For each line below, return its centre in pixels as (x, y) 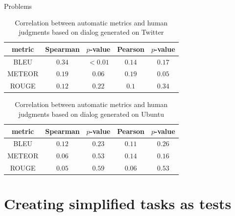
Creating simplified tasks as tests (118, 204)
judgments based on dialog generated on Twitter (91, 32)
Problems (18, 6)
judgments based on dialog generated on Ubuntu (91, 114)
